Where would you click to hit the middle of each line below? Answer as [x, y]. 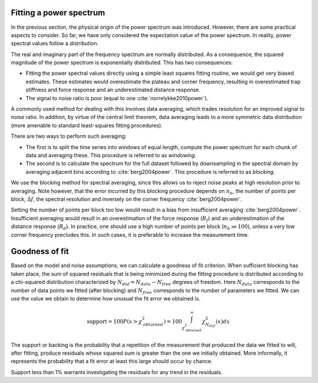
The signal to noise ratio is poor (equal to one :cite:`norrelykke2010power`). [117, 98]
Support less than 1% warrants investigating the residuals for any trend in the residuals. [117, 372]
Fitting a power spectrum [58, 13]
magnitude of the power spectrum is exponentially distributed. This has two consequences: [122, 62]
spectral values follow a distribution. [55, 44]
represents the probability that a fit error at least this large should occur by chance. [112, 361]
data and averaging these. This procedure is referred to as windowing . [111, 155]
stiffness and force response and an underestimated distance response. [113, 90]
